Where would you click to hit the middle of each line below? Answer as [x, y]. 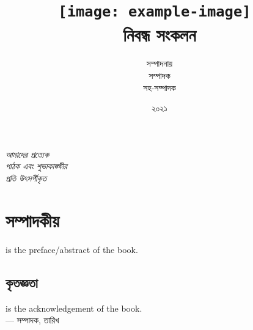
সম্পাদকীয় [32, 220]
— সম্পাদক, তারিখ [32, 320]
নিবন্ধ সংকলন [159, 34]
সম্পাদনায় [159, 63]
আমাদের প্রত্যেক [27, 154]
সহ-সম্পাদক [159, 87]
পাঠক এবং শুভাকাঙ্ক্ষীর [36, 166]
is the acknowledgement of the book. [74, 308]
